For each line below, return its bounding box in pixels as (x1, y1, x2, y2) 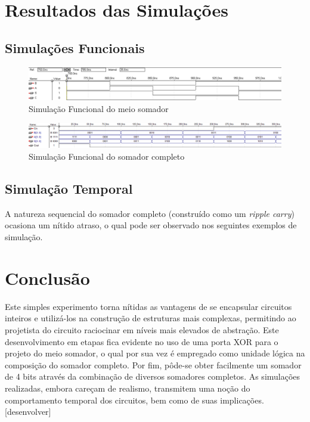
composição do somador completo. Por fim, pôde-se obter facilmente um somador (5, 358, 302, 371)
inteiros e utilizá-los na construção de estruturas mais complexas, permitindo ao (5, 312, 296, 324)
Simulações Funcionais (5, 38, 145, 57)
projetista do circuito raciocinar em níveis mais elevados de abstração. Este (5, 323, 279, 336)
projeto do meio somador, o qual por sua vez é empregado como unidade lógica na (5, 347, 305, 359)
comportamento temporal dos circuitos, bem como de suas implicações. (5, 393, 264, 406)
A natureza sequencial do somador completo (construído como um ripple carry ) (5, 207, 294, 219)
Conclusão (5, 265, 90, 290)
